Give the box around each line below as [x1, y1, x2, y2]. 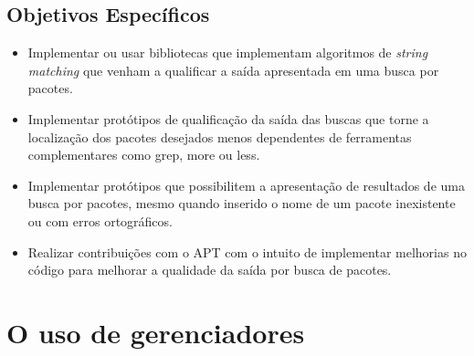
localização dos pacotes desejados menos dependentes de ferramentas [27, 127, 412, 146]
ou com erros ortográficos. [27, 211, 173, 230]
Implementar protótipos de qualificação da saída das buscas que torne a [27, 109, 429, 128]
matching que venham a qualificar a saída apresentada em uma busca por [27, 60, 439, 79]
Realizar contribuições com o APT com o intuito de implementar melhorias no [27, 242, 467, 261]
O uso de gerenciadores [6, 313, 305, 351]
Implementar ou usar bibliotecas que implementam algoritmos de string [27, 43, 428, 62]
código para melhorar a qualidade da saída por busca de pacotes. [27, 260, 392, 279]
